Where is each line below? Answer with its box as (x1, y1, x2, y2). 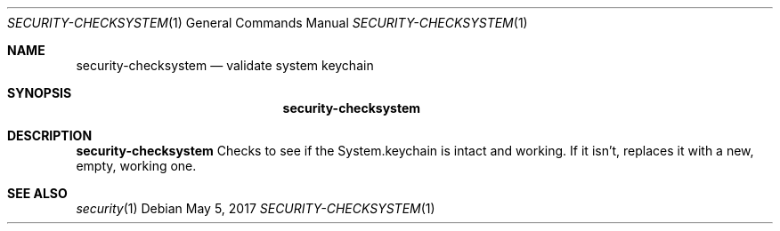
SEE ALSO (7, 186, 68, 201)
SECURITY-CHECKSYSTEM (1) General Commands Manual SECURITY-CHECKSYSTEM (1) (7, 15, 528, 30)
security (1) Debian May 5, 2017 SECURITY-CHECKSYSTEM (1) (76, 201, 435, 216)
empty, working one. (76, 158, 197, 173)
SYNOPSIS (7, 85, 72, 100)
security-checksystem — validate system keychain (76, 58, 374, 73)
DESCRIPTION (7, 128, 93, 143)
